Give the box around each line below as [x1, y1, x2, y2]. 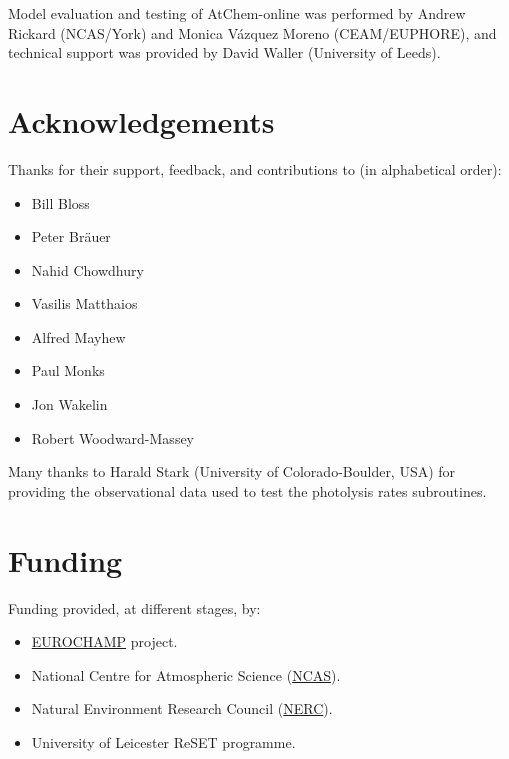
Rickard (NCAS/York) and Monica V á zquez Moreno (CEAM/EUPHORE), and [8, 22, 497, 43]
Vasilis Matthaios [31, 293, 138, 314]
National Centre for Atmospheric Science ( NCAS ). [31, 664, 341, 685]
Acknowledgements [8, 100, 275, 141]
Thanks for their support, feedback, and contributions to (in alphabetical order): [8, 158, 502, 179]
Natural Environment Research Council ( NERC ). [31, 698, 333, 719]
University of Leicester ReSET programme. [31, 731, 296, 752]
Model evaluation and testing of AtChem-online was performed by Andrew [8, 3, 466, 23]
